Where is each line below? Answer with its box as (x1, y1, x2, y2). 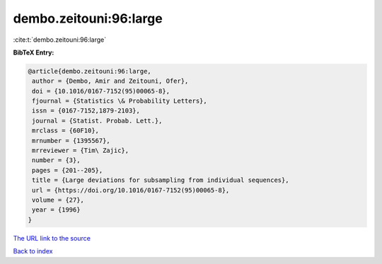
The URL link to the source (13, 234, 91, 242)
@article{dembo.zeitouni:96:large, (28, 67, 151, 75)
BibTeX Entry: (13, 48, 54, 57)
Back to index (13, 247, 53, 256)
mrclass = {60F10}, (32, 127, 99, 134)
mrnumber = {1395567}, (32, 137, 111, 144)
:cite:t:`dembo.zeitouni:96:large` (13, 35, 107, 44)
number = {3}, (32, 156, 81, 164)
